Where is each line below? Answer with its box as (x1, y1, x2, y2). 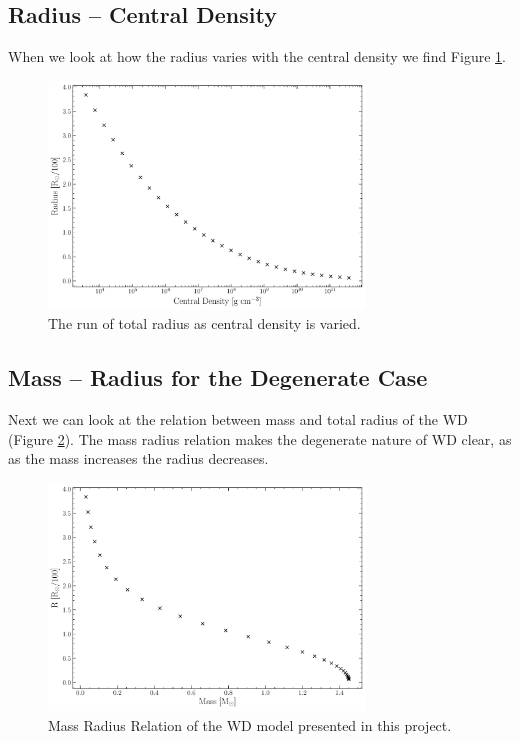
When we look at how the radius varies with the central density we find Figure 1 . (8, 46, 506, 67)
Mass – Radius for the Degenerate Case (8, 362, 428, 393)
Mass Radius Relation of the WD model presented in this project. (48, 714, 452, 735)
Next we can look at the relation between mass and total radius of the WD (8, 409, 468, 430)
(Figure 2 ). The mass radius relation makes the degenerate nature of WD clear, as (8, 428, 512, 449)
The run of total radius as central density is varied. (48, 313, 361, 334)
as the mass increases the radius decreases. (8, 448, 269, 469)
